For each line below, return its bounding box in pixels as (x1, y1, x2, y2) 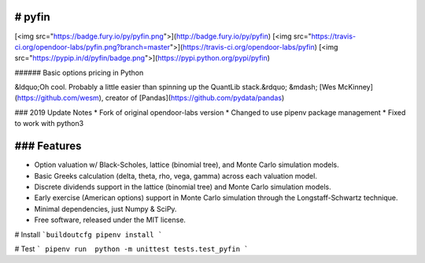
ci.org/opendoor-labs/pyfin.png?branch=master (14, 42, 171, 51)
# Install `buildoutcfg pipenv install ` (14, 229, 163, 239)
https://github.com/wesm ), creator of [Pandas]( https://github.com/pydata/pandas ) (17, 93, 285, 102)
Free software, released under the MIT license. (34, 215, 187, 224)
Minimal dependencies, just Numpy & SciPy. (34, 204, 177, 213)
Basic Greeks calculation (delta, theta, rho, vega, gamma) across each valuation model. (34, 171, 318, 180)
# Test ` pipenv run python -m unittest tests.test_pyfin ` (14, 244, 249, 254)
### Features (14, 139, 82, 153)
